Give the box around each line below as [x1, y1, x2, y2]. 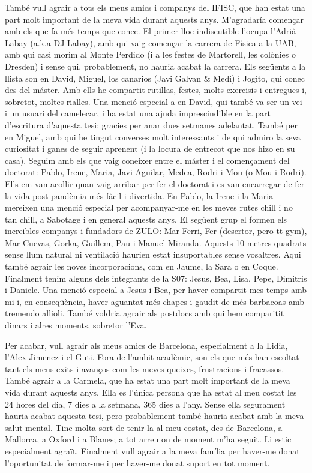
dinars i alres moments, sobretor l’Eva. [5, 319, 147, 331]
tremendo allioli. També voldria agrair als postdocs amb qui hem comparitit [5, 307, 284, 319]
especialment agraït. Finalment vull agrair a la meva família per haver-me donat [5, 444, 300, 457]
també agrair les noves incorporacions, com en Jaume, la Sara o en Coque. [5, 260, 278, 273]
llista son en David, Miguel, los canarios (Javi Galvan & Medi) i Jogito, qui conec [5, 71, 305, 84]
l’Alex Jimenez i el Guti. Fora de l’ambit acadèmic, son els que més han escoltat [5, 351, 299, 363]
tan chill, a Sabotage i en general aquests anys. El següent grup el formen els [5, 212, 287, 225]
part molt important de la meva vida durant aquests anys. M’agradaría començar [5, 13, 304, 25]
